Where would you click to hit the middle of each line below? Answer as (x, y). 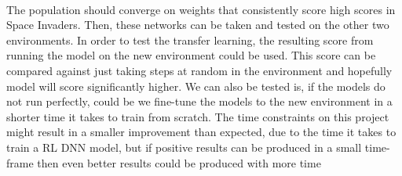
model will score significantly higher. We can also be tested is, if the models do (196, 86)
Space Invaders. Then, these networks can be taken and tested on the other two (198, 25)
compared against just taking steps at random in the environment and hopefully (199, 70)
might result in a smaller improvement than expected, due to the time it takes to (201, 132)
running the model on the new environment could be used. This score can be (191, 55)
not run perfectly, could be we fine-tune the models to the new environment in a (199, 101)
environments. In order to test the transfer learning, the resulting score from (190, 40)
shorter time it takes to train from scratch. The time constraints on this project (198, 116)
